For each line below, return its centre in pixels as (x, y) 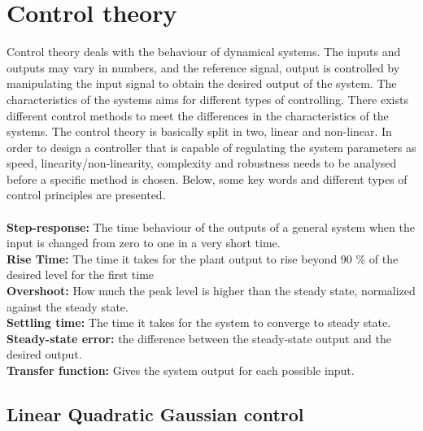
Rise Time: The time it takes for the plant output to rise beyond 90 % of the (203, 258)
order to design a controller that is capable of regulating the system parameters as (211, 147)
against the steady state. (68, 306)
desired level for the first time (81, 274)
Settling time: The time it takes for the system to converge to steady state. (199, 322)
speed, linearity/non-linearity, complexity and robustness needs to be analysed (202, 163)
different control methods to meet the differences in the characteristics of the (198, 115)
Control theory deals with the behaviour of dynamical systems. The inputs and (204, 52)
